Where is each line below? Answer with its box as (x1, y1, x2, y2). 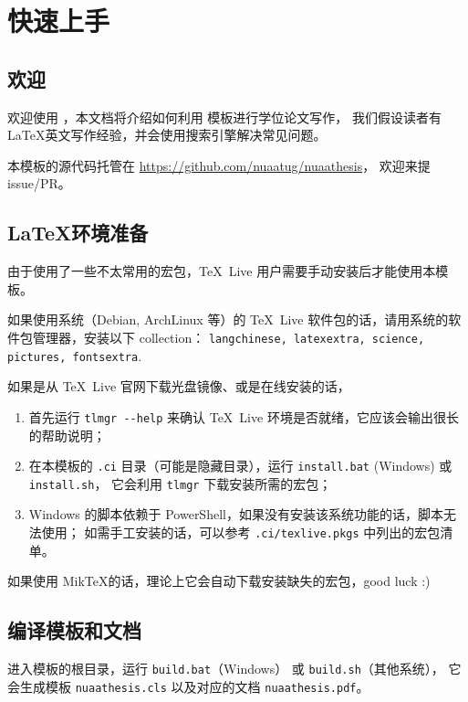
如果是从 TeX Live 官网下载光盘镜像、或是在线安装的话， (7, 377, 350, 396)
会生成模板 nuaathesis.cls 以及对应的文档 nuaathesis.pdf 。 (7, 676, 369, 696)
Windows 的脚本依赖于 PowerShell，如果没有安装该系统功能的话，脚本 (28, 505, 443, 524)
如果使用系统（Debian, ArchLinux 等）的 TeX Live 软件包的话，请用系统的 (7, 310, 449, 329)
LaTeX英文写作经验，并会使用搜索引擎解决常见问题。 (7, 125, 327, 144)
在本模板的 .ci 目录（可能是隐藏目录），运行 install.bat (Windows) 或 (28, 456, 452, 475)
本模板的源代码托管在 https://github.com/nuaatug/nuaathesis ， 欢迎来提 (7, 155, 431, 175)
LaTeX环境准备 (7, 218, 149, 247)
